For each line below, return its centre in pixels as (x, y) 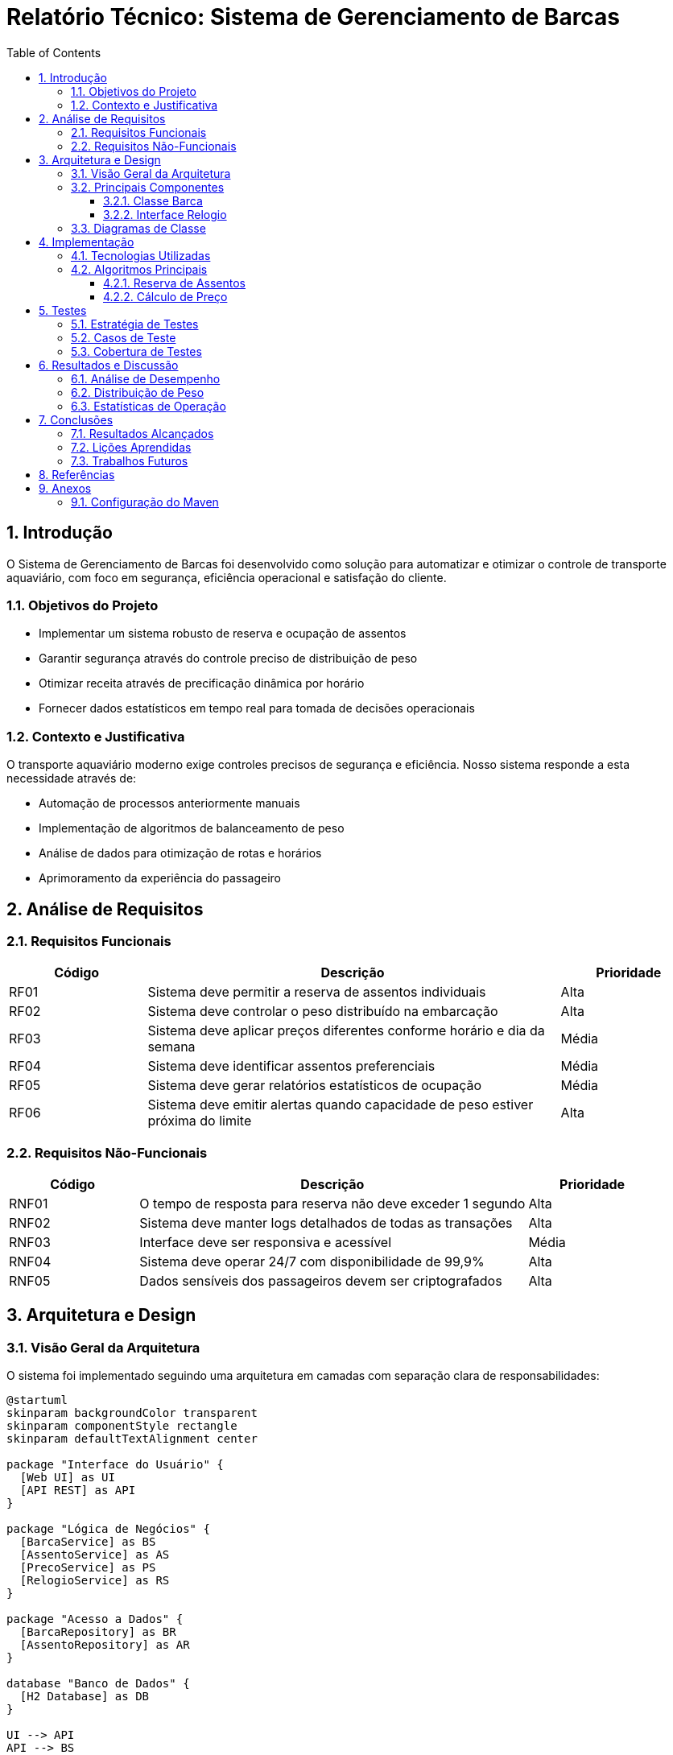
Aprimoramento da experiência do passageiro (160, 878)
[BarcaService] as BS (88, 1542)
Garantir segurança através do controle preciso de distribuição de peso (228, 659)
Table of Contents (54, 52)
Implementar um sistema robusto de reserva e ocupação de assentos (223, 634)
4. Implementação (87, 242)
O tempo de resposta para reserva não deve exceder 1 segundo (332, 1204)
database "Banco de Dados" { (98, 1684)
